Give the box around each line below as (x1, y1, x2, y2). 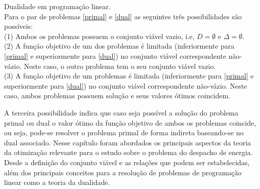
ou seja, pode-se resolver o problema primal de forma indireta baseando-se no (4, 127, 244, 138)
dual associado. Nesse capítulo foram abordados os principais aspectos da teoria (4, 137, 251, 147)
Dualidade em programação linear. (4, 1, 111, 11)
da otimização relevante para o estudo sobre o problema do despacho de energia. (4, 147, 253, 158)
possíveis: (4, 21, 33, 31)
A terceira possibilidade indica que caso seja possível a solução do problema (4, 107, 239, 118)
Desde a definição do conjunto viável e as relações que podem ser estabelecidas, (4, 157, 250, 167)
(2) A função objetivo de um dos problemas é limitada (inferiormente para (4, 41, 235, 51)
